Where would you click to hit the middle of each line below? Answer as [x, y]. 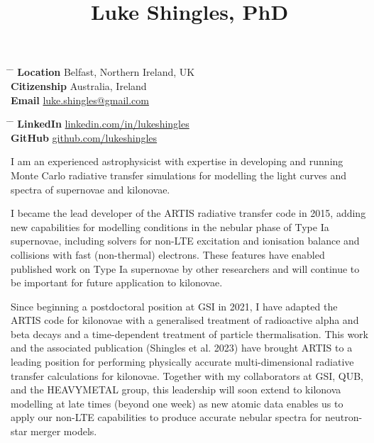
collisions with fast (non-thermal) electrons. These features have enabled [168, 254]
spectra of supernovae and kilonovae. [90, 189]
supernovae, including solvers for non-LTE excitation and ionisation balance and [185, 241]
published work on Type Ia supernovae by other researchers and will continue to [185, 268]
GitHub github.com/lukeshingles [84, 137]
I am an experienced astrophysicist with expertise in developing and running [177, 161]
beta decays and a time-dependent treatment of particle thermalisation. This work [189, 333]
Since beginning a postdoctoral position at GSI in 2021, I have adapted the [174, 306]
